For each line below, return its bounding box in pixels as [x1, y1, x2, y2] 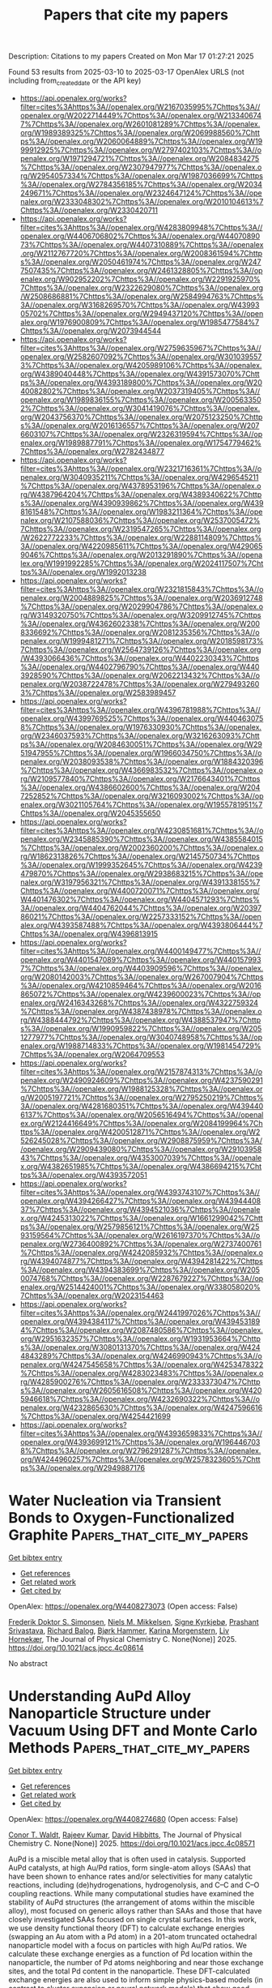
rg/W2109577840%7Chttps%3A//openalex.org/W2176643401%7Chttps [19, 773, 261, 783]
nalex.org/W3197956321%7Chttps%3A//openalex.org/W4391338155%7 [19, 877, 261, 887]
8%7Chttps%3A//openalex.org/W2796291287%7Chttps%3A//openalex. [19, 1446, 261, 1455]
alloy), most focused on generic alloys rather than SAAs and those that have [8, 1905, 262, 1915]
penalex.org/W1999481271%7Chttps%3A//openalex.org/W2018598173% [19, 636, 264, 645]
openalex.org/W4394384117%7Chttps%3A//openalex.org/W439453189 [19, 1316, 261, 1326]
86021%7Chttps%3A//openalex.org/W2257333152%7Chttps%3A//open [19, 911, 261, 921]
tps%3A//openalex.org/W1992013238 [19, 567, 147, 576]
